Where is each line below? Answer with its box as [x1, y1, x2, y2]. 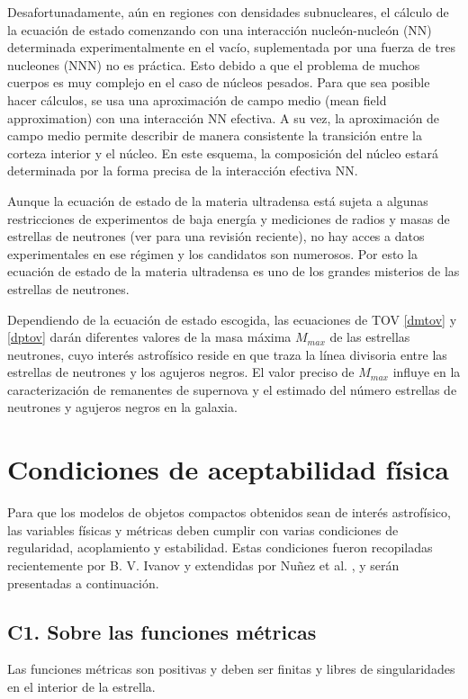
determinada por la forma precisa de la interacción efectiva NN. [7, 161, 358, 180]
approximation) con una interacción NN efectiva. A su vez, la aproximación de [7, 108, 440, 127]
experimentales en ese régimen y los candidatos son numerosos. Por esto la [7, 244, 418, 263]
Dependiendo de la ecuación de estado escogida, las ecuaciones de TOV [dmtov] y [7, 309, 457, 328]
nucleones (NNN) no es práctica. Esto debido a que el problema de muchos [7, 55, 420, 74]
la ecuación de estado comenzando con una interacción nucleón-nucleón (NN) [7, 20, 432, 39]
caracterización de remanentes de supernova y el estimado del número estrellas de [7, 380, 457, 399]
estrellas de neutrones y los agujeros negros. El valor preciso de [7, 363, 355, 381]
